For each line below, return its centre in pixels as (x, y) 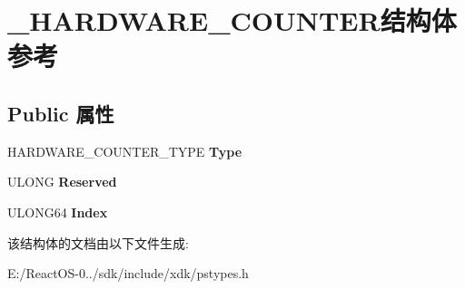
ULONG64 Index (58, 212)
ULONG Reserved (62, 182)
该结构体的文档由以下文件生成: (98, 242)
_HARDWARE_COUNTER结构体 (232, 20)
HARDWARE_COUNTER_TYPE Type (125, 151)
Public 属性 (61, 113)
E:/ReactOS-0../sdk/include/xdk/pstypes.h (128, 273)
